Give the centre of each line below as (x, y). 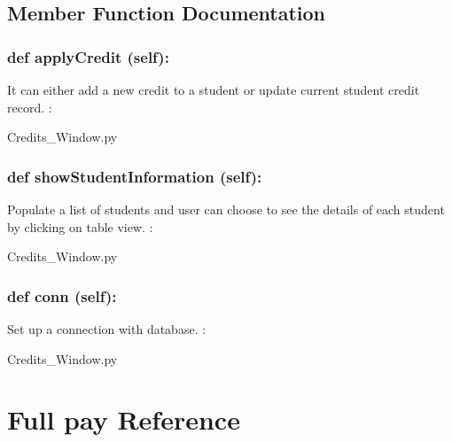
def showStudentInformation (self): (135, 176)
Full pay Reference (124, 419)
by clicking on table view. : (80, 226)
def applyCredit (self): (88, 56)
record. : (30, 107)
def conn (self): (62, 295)
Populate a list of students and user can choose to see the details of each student (226, 209)
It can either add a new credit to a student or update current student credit (214, 89)
